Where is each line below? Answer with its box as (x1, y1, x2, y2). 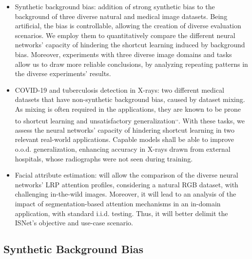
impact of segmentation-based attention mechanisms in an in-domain (15, 198, 221, 208)
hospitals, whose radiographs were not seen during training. (15, 153, 193, 163)
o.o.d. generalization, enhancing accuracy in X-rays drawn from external (15, 143, 231, 154)
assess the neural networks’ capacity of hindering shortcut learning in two (15, 124, 235, 135)
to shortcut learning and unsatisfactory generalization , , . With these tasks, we (15, 114, 245, 125)
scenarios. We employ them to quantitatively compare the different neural (15, 30, 235, 40)
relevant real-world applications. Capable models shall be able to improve (15, 134, 234, 144)
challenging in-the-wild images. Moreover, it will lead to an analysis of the (15, 189, 236, 199)
